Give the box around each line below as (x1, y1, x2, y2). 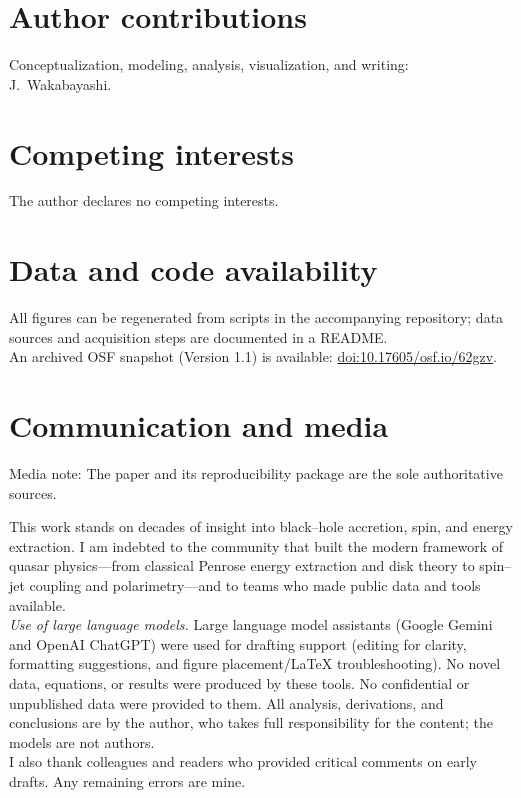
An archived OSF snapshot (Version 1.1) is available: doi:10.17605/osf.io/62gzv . (9, 346, 497, 367)
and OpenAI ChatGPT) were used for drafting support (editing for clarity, (9, 633, 467, 654)
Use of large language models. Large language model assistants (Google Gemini (9, 614, 493, 635)
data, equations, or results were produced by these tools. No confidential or (9, 673, 470, 693)
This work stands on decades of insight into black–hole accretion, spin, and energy (9, 516, 513, 537)
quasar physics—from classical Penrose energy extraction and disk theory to (9, 555, 475, 576)
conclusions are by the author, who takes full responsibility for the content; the (9, 712, 493, 733)
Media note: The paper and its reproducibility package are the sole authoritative (9, 463, 503, 484)
